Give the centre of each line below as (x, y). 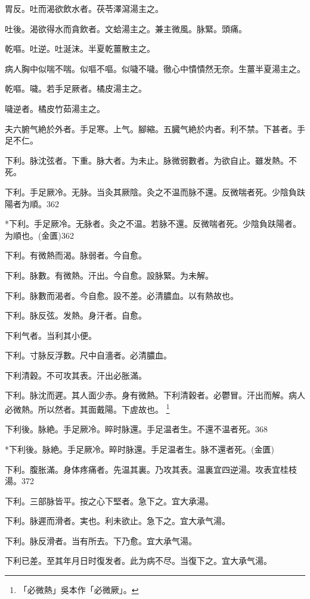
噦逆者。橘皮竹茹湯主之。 (55, 108)
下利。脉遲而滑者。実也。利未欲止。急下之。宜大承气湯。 (117, 521)
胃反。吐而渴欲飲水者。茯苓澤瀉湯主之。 (84, 8)
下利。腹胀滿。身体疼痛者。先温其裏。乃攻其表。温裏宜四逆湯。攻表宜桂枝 (151, 469)
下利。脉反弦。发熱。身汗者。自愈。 (76, 315)
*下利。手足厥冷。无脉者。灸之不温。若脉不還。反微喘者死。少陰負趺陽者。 (153, 224)
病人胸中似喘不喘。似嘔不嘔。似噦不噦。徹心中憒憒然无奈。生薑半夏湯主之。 (155, 68)
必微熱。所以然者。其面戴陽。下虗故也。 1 (87, 408)
